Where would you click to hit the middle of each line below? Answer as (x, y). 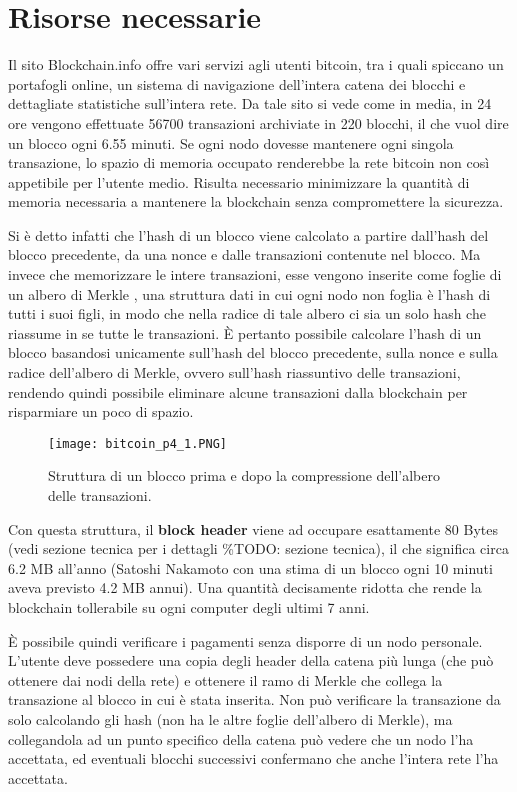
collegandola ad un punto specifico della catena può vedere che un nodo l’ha (241, 738)
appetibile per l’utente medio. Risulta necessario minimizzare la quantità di (239, 181)
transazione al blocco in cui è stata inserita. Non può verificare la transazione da (254, 699)
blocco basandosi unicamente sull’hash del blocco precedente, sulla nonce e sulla (253, 352)
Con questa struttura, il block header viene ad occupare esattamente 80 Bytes (253, 528)
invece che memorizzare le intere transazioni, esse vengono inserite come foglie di (255, 274)
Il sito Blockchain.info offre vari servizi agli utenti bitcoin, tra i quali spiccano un (256, 64)
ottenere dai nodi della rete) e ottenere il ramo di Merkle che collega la (225, 679)
